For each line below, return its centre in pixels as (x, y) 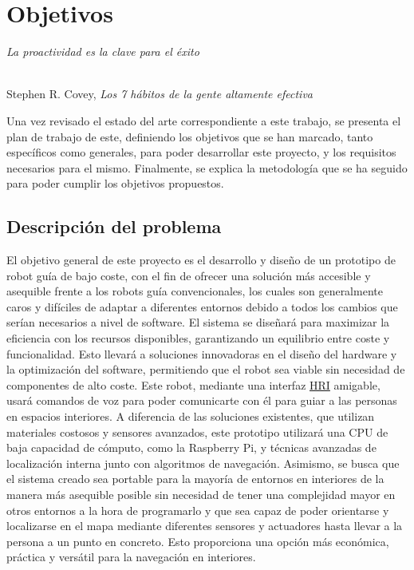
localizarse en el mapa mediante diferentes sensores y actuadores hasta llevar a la (205, 526)
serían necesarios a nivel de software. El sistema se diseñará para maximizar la (198, 322)
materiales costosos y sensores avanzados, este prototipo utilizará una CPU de (197, 431)
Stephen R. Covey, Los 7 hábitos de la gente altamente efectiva (160, 94)
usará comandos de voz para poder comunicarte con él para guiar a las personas (202, 400)
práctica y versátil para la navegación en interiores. (131, 557)
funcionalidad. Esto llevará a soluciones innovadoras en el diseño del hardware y (202, 353)
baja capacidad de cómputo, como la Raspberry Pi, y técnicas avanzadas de (191, 447)
